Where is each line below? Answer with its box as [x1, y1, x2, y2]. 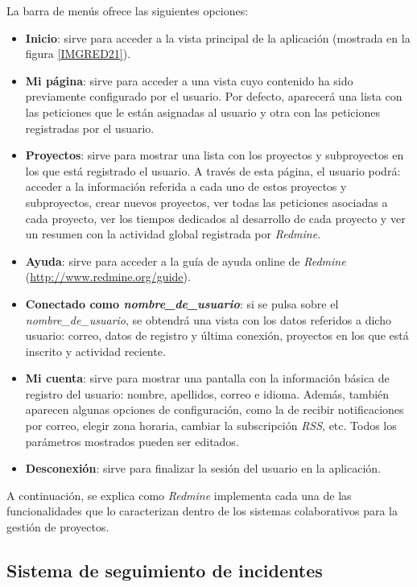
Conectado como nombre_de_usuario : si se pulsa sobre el [25, 295, 339, 312]
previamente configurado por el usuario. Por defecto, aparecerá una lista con [25, 88, 403, 105]
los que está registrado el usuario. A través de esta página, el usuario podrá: [25, 162, 401, 179]
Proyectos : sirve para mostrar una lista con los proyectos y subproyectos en [25, 147, 404, 163]
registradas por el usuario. [25, 119, 155, 136]
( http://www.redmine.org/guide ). [25, 268, 191, 285]
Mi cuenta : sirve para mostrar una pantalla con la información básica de [25, 370, 390, 387]
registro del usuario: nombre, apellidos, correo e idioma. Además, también [25, 385, 390, 402]
